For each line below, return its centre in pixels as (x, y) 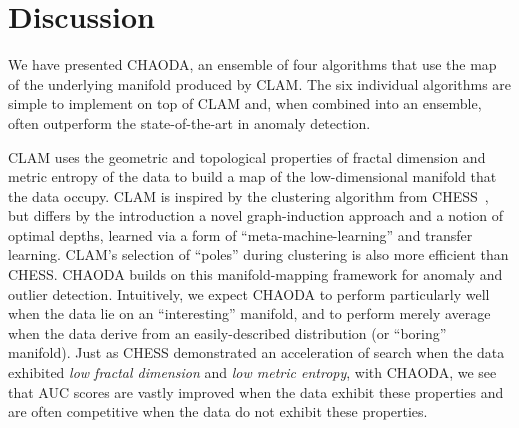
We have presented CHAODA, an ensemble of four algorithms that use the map (252, 64)
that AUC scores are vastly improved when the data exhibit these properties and (256, 391)
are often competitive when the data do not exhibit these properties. (218, 411)
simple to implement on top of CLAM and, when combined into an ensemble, (245, 103)
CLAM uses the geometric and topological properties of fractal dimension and (247, 156)
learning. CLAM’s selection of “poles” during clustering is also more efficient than (258, 254)
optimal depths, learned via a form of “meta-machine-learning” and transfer (240, 234)
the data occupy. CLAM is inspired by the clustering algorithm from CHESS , (248, 195)
